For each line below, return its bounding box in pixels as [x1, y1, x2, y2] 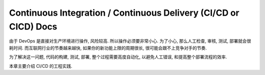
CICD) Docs [9, 21, 57, 32]
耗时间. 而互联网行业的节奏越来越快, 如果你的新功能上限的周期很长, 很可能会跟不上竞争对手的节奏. [9, 45, 207, 51]
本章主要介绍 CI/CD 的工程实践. [9, 63, 73, 69]
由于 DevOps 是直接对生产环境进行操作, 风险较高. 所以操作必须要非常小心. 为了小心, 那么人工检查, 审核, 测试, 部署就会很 [9, 38, 251, 44]
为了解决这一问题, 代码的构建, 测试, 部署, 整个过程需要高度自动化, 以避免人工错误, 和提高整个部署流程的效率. [9, 54, 227, 60]
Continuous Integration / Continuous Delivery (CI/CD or [9, 7, 239, 18]
